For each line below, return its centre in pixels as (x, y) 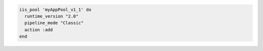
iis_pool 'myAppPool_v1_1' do (55, 9)
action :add (39, 30)
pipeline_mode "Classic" (54, 23)
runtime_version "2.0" (52, 16)
